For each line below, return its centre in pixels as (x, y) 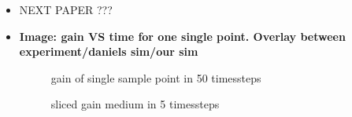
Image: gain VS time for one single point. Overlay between (182, 36)
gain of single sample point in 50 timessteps (156, 77)
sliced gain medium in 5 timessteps (135, 104)
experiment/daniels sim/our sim (109, 51)
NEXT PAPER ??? (66, 9)
